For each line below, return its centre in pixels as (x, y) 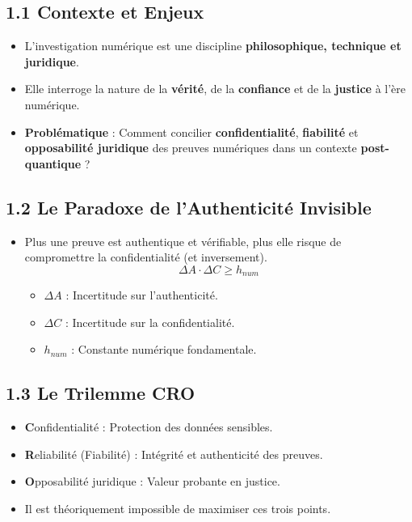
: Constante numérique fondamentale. (164, 349)
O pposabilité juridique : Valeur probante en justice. (152, 481)
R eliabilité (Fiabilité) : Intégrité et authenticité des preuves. (174, 454)
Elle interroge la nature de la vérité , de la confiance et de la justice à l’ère (215, 89)
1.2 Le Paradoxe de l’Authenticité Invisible (189, 207)
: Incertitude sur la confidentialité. (150, 322)
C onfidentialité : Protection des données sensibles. (149, 427)
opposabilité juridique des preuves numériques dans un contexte (191, 148)
